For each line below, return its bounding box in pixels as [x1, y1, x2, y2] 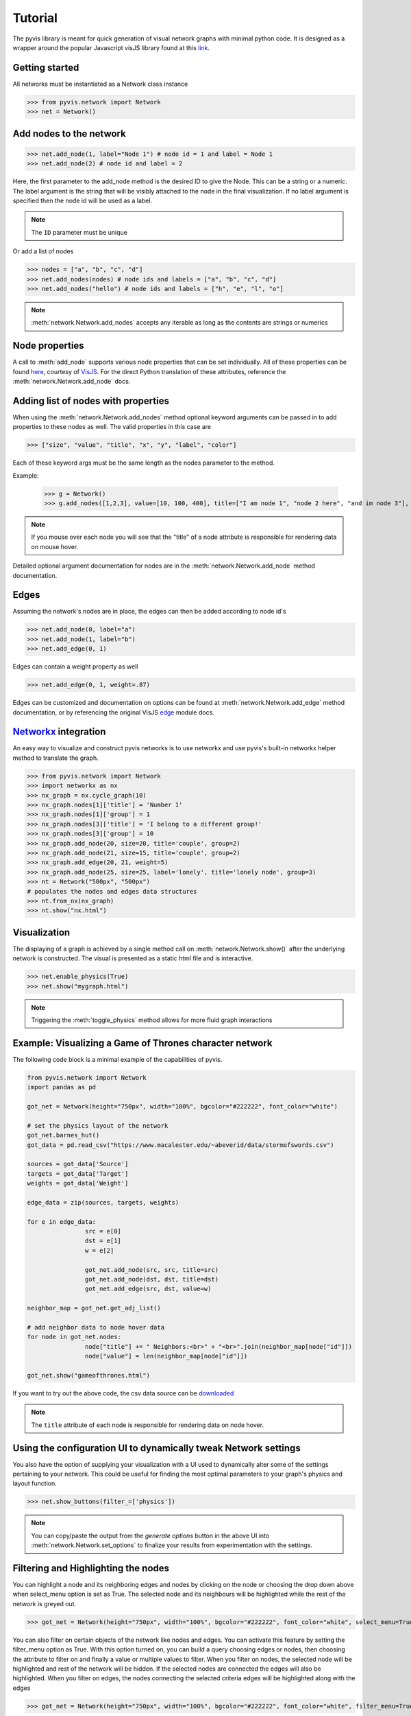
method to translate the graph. [12, 754, 99, 762]
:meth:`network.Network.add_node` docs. [12, 377, 131, 385]
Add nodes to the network [12, 128, 126, 139]
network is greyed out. [12, 1599, 77, 1608]
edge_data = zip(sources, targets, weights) [27, 1198, 179, 1206]
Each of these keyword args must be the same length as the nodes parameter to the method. [12, 459, 275, 467]
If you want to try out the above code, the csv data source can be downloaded [12, 1389, 234, 1397]
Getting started [12, 62, 79, 73]
